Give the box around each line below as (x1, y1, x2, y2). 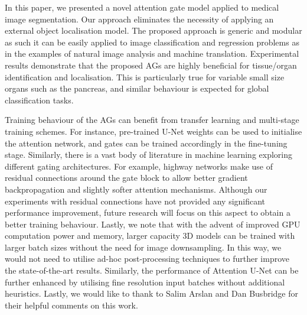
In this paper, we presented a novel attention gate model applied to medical (5, 1, 279, 13)
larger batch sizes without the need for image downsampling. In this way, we (5, 241, 282, 253)
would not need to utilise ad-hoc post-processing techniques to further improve (5, 252, 289, 265)
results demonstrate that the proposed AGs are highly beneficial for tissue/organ (5, 59, 297, 71)
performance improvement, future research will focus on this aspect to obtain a (5, 206, 290, 219)
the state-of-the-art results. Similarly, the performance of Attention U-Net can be (5, 264, 299, 277)
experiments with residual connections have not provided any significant (5, 194, 266, 207)
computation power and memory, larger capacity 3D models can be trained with (5, 229, 295, 242)
